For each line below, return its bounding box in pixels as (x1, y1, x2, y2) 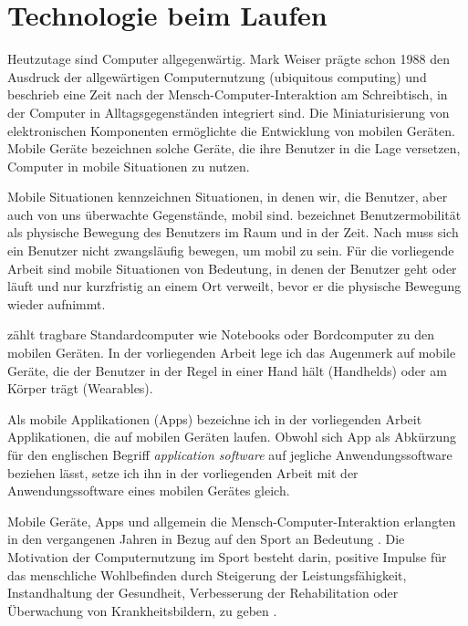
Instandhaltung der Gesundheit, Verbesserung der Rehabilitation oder (7, 583, 399, 602)
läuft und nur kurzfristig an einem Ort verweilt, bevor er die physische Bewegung (7, 276, 462, 296)
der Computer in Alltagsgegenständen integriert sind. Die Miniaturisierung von (7, 102, 450, 121)
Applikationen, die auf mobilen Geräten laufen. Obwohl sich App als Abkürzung (7, 427, 456, 446)
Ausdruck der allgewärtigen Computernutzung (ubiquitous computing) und (7, 67, 427, 86)
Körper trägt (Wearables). (7, 379, 153, 398)
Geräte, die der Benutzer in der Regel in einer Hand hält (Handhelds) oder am (7, 360, 447, 380)
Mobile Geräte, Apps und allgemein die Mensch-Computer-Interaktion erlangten (7, 511, 456, 530)
